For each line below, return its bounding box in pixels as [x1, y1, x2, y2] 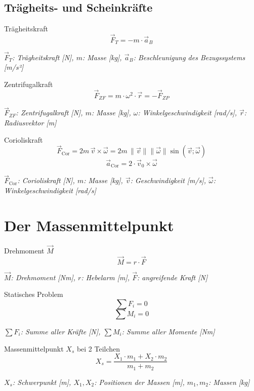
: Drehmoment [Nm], [11, 272, 76, 282]
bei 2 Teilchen [76, 343, 120, 354]
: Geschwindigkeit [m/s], [130, 175, 206, 186]
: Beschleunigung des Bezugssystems [133, 52, 245, 62]
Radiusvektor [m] [4, 117, 57, 127]
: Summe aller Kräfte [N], [20, 326, 101, 336]
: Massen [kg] [208, 376, 250, 387]
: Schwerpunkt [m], [12, 376, 71, 387]
